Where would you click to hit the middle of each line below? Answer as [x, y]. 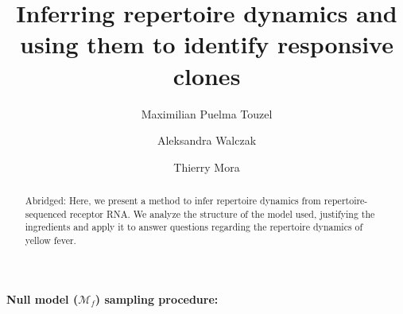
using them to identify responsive [207, 44]
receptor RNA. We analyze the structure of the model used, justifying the [222, 213]
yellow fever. [50, 240]
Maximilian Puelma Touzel [207, 113]
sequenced [46, 213]
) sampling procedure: [157, 298]
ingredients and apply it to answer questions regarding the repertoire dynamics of [194, 227]
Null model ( [43, 298]
